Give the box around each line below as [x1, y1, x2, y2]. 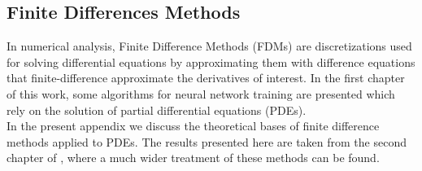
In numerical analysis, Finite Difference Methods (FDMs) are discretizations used [7, 37, 412, 55]
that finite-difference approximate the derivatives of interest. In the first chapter [7, 69, 405, 86]
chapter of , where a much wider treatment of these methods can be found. [7, 149, 380, 166]
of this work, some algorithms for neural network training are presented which [7, 85, 395, 102]
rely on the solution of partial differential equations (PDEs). [7, 101, 307, 118]
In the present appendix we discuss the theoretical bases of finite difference [7, 117, 380, 134]
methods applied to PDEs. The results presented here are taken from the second [7, 133, 407, 150]
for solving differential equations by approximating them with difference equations [7, 53, 415, 70]
